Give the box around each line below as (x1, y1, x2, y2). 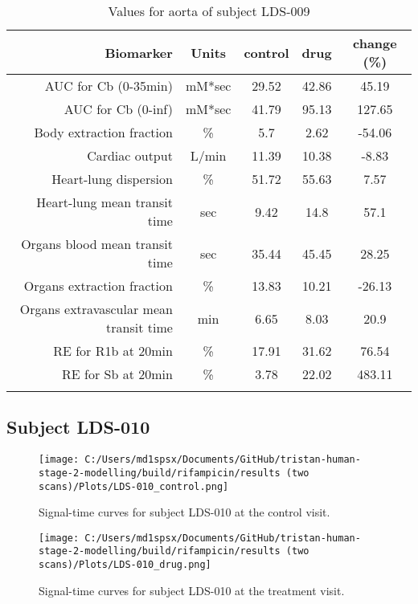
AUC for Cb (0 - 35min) (44, 76, 173, 95)
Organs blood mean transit (21, 235, 173, 253)
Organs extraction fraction (23, 276, 173, 295)
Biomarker (104, 43, 173, 62)
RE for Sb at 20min (62, 365, 173, 383)
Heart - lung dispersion (51, 169, 173, 188)
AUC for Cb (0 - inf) (64, 100, 173, 118)
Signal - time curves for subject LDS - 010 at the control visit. (39, 504, 330, 520)
